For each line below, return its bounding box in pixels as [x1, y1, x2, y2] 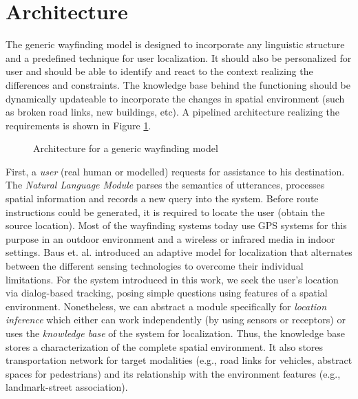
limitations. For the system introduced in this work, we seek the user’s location [6, 272, 339, 286]
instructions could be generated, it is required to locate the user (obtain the [6, 204, 325, 219]
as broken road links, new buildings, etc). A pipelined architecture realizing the [6, 105, 340, 119]
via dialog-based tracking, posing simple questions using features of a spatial [6, 285, 328, 300]
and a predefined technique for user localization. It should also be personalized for [6, 50, 352, 65]
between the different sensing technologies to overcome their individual [6, 259, 304, 273]
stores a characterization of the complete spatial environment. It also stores [6, 339, 324, 354]
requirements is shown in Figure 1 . [6, 118, 151, 132]
